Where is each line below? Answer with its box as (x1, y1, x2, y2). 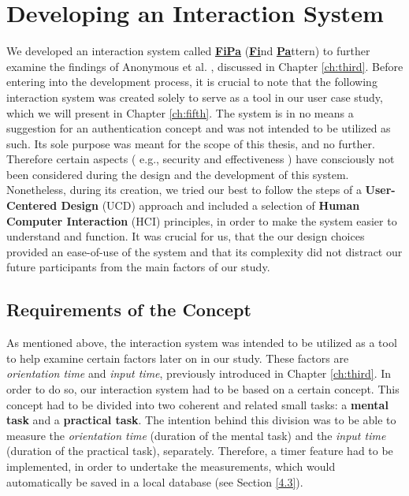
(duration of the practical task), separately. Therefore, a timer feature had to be (6, 442, 393, 459)
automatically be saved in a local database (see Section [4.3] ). (6, 473, 303, 490)
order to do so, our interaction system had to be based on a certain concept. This (6, 381, 400, 397)
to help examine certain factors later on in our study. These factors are (6, 349, 349, 366)
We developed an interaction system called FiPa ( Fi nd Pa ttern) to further (6, 43, 370, 59)
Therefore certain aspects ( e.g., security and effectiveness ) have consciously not (6, 151, 395, 167)
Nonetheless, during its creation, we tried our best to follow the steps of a (6, 181, 362, 198)
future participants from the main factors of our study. (6, 259, 270, 275)
